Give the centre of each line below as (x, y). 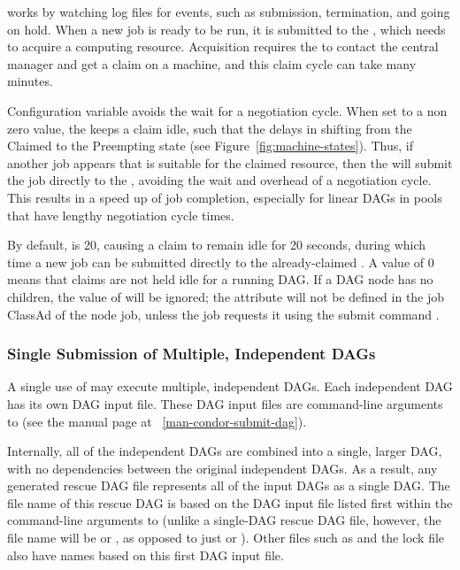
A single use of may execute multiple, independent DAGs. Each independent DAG (230, 386)
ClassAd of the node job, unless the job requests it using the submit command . (223, 314)
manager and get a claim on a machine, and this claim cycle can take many (212, 63)
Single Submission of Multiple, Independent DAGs (192, 354)
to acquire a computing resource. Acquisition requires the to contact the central (223, 46)
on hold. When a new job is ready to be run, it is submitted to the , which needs (226, 29)
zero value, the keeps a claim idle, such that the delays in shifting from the (210, 128)
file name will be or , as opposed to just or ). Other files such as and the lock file (226, 538)
